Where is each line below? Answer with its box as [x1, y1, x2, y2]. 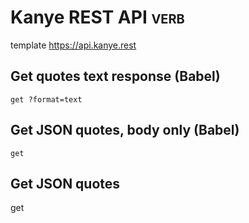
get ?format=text [10, 94, 83, 105]
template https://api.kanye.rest [10, 39, 137, 51]
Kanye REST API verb [10, 6, 185, 29]
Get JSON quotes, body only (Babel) [10, 122, 240, 139]
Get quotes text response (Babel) [10, 68, 221, 85]
